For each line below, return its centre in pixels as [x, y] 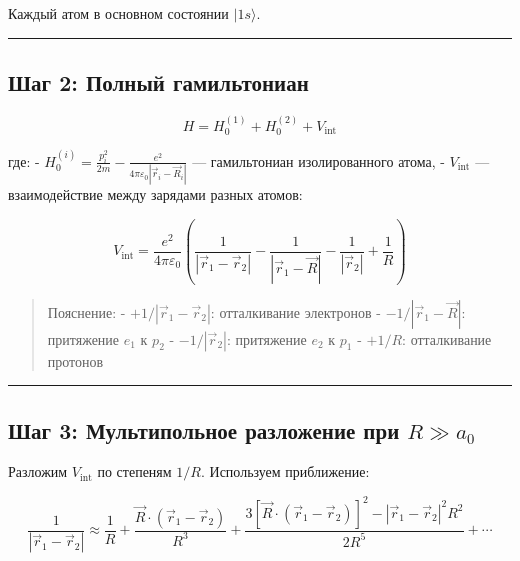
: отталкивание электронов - [296, 311]
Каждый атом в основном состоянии [118, 13]
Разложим [38, 471]
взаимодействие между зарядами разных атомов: [155, 194]
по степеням [134, 471]
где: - [24, 160]
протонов [75, 360]
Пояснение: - [86, 311]
